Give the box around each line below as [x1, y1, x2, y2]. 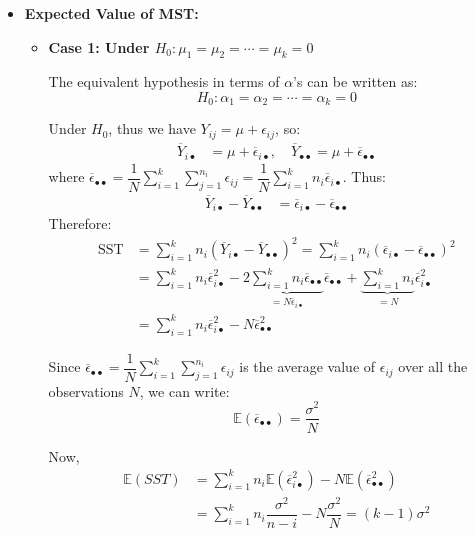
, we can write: [139, 380, 230, 401]
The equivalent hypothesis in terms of [48, 71, 280, 92]
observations [48, 380, 124, 401]
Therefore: [48, 213, 112, 234]
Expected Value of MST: [24, 3, 199, 23]
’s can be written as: [293, 71, 418, 92]
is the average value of [239, 356, 376, 377]
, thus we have [108, 118, 196, 139]
